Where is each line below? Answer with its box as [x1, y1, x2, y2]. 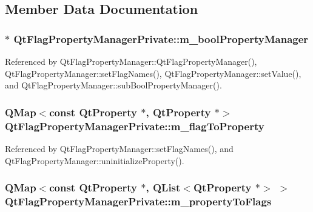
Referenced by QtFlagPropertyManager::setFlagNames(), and [5, 142, 234, 154]
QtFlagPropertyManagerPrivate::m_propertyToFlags [5, 193, 272, 208]
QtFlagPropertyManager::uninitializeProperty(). [5, 154, 184, 167]
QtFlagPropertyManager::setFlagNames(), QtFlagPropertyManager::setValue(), [5, 67, 301, 79]
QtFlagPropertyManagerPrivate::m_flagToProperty [5, 118, 264, 133]
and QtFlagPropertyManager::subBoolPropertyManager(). [5, 79, 222, 91]
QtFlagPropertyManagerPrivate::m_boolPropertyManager [13, 31, 309, 46]
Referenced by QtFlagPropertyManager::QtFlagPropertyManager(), [5, 55, 257, 67]
